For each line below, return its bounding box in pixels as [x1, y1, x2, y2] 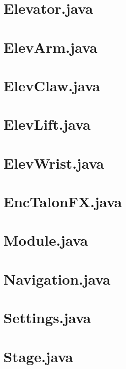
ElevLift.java [3, 114, 91, 134]
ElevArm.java [3, 37, 97, 57]
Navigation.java [3, 268, 111, 289]
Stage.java [3, 346, 73, 366]
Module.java [3, 230, 88, 250]
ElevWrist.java [3, 152, 104, 173]
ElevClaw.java [3, 75, 100, 95]
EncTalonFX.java [3, 191, 122, 212]
